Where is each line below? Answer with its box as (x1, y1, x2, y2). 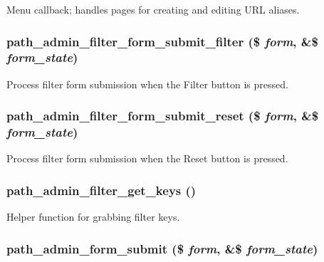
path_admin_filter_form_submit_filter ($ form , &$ (6, 32, 318, 50)
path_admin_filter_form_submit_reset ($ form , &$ (6, 107, 319, 125)
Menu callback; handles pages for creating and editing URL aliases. (6, 2, 300, 16)
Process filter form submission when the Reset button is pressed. (6, 151, 288, 166)
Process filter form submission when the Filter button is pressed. (6, 76, 288, 91)
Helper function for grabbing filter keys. (6, 209, 180, 224)
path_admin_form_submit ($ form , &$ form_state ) (6, 239, 318, 257)
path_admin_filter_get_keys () (6, 181, 197, 199)
